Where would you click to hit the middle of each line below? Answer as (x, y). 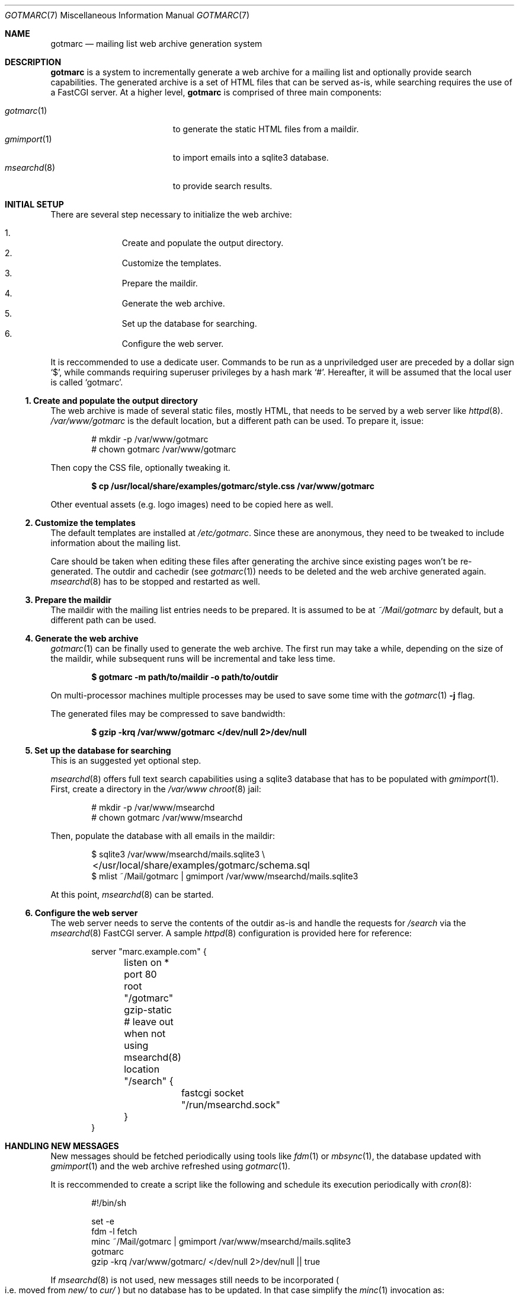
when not (145, 1034)
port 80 (140, 974)
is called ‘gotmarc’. (87, 382)
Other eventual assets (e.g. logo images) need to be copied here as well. (192, 504)
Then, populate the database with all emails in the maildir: (163, 836)
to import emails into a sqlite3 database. (251, 157)
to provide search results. (222, 186)
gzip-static (148, 1010)
